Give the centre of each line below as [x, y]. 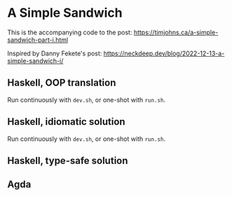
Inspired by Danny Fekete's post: [55, 53]
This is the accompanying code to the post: [70, 32]
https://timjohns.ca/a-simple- [176, 32]
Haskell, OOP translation [62, 83]
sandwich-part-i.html [38, 39]
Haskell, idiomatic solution [66, 122]
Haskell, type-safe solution [68, 160]
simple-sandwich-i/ [35, 60]
